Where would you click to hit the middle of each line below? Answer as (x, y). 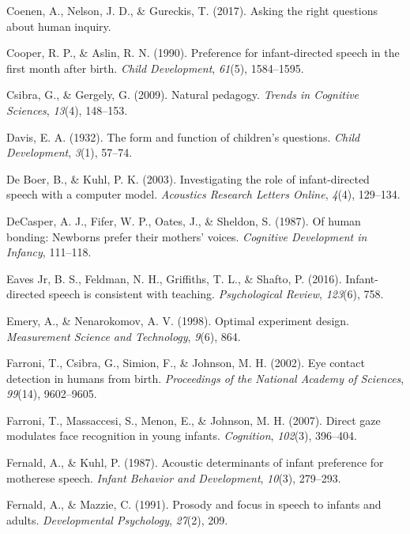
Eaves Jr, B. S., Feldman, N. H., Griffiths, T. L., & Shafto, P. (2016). (174, 278)
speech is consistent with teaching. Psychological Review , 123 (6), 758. (216, 294)
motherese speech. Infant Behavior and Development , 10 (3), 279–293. (174, 477)
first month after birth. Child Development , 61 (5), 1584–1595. (155, 68)
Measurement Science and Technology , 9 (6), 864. (124, 336)
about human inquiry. (59, 26)
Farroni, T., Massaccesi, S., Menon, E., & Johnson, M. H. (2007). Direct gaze (194, 420)
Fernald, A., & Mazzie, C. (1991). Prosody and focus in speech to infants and (194, 504)
